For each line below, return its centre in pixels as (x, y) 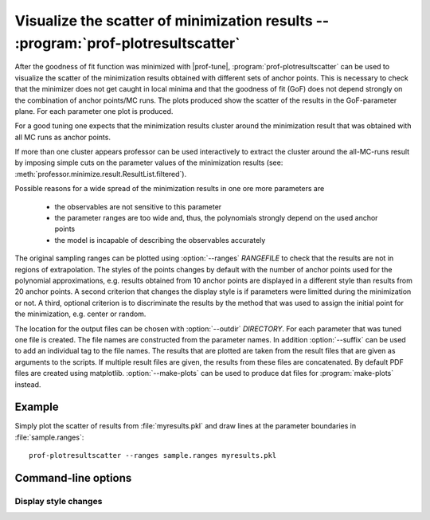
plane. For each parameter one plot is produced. (94, 111)
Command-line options (73, 478)
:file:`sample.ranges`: (49, 437)
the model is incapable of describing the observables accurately (160, 240)
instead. (28, 384)
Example (37, 407)
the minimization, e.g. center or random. (80, 314)
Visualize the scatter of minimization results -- (172, 21)
